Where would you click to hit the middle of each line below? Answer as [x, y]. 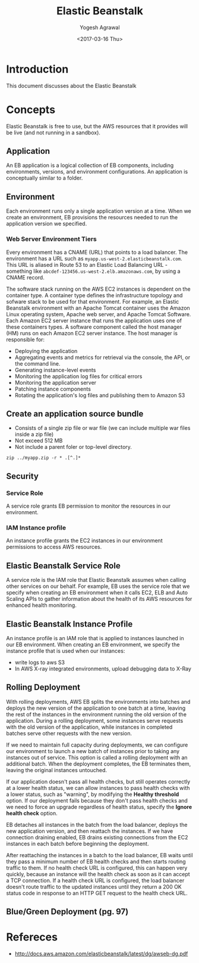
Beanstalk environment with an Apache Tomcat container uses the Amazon [98, 308]
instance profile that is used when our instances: [66, 651]
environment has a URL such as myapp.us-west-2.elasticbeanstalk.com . [94, 258]
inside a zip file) [34, 435]
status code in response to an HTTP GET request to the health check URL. [97, 893]
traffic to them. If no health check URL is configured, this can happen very [97, 868]
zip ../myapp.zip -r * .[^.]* [44, 458]
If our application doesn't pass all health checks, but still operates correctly [98, 781]
